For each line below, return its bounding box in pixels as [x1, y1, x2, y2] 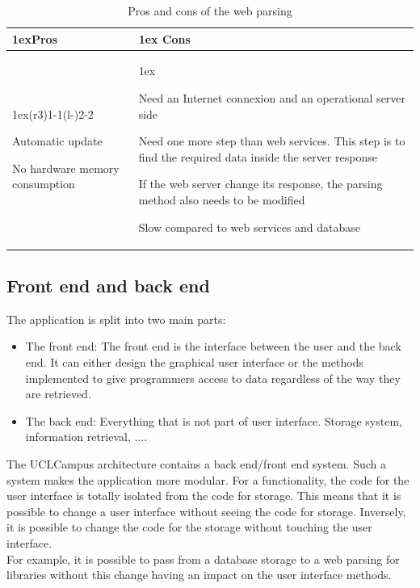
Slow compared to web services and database [138, 218, 361, 235]
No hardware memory [12, 159, 120, 176]
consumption [12, 175, 75, 192]
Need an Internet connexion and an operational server [138, 90, 406, 107]
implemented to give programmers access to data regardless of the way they [25, 369, 401, 386]
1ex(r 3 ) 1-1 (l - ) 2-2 [12, 105, 94, 122]
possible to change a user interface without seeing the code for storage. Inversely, [6, 502, 406, 519]
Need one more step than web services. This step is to [138, 132, 405, 149]
